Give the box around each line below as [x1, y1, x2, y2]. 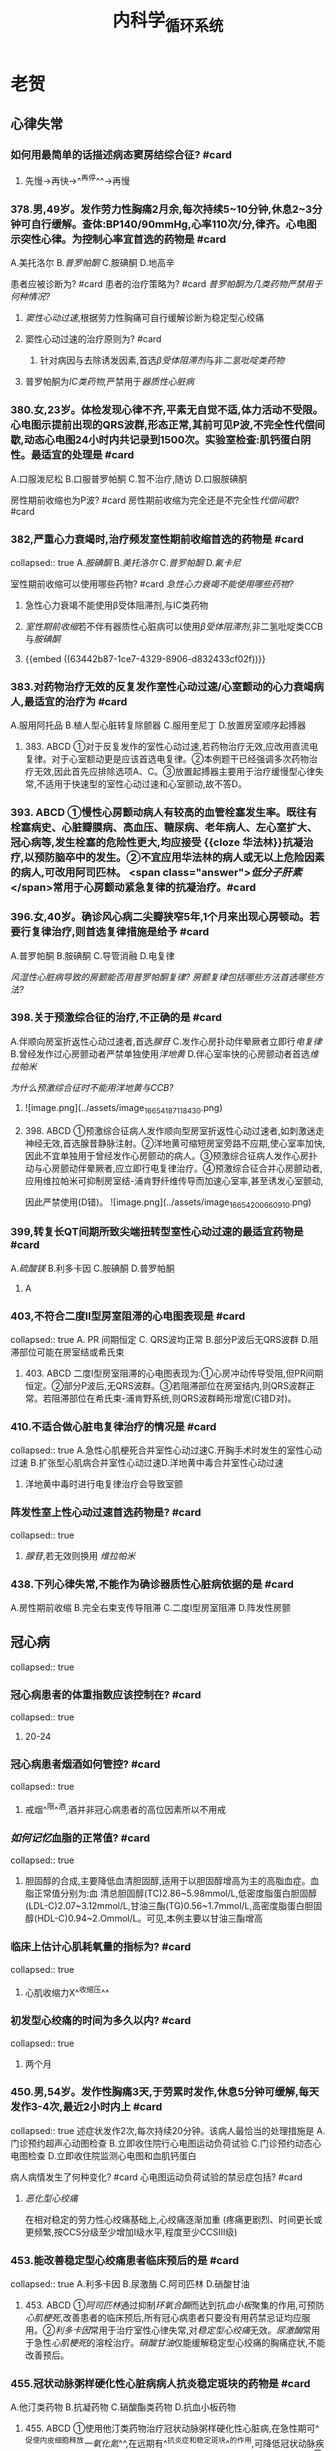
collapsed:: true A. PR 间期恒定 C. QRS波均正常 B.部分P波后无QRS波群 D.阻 [10, 1334, 319, 1346]
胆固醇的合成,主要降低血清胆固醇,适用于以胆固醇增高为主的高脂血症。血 [24, 1875, 320, 1887]
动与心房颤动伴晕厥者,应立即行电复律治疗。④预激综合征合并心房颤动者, [24, 1162, 323, 1174]
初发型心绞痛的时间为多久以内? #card [10, 2014, 192, 2028]
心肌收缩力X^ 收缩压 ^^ [24, 1984, 110, 1998]
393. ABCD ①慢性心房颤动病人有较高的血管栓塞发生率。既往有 [10, 806, 318, 820]
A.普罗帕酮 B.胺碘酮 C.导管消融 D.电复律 [10, 949, 175, 961]
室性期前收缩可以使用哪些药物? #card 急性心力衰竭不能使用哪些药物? [10, 578, 294, 590]
